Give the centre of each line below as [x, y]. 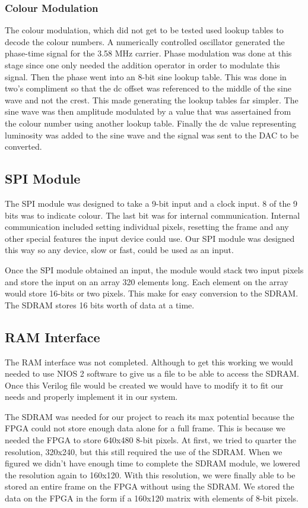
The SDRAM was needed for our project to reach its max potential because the [150, 416]
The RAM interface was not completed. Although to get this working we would [149, 362]
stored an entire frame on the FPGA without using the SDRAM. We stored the [150, 486]
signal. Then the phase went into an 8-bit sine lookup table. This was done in [146, 76]
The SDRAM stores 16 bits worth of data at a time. [100, 305]
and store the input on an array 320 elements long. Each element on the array [147, 281]
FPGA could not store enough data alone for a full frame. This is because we [145, 428]
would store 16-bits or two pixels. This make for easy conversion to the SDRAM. [152, 293]
